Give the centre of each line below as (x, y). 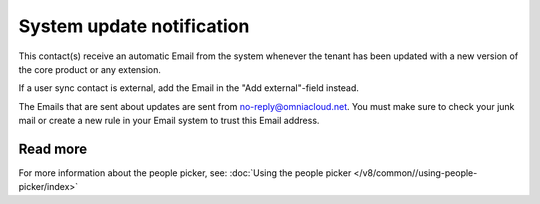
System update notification (134, 26)
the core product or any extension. (90, 69)
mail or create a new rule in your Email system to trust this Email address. (169, 121)
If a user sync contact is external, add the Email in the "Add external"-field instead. (189, 88)
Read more (53, 148)
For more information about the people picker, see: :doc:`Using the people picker (185, 173)
